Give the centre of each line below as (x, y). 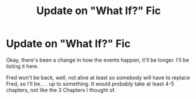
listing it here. (23, 66)
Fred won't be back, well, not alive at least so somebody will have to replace (98, 77)
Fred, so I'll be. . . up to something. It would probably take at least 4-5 (90, 84)
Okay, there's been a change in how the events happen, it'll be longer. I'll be (98, 60)
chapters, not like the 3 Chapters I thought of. (61, 90)
